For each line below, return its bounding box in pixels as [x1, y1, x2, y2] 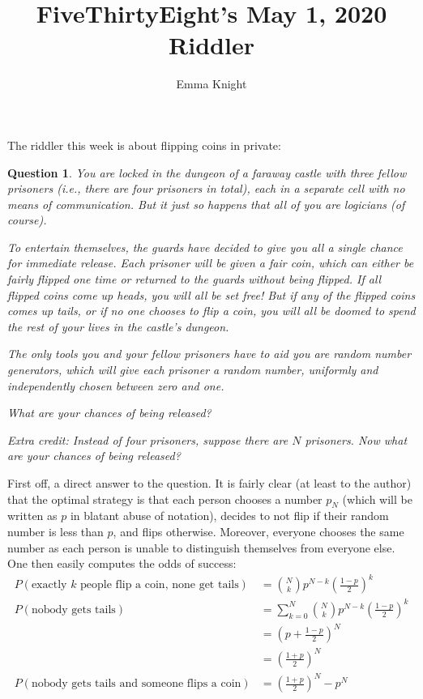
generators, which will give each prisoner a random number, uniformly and [7, 361, 378, 378]
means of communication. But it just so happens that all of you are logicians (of [7, 195, 405, 212]
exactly [31, 579, 67, 591]
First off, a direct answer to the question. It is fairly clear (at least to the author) [7, 475, 412, 491]
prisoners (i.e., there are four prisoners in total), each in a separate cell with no [7, 180, 405, 197]
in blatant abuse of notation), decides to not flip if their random [70, 507, 389, 524]
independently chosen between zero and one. [7, 377, 224, 394]
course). [7, 211, 47, 228]
